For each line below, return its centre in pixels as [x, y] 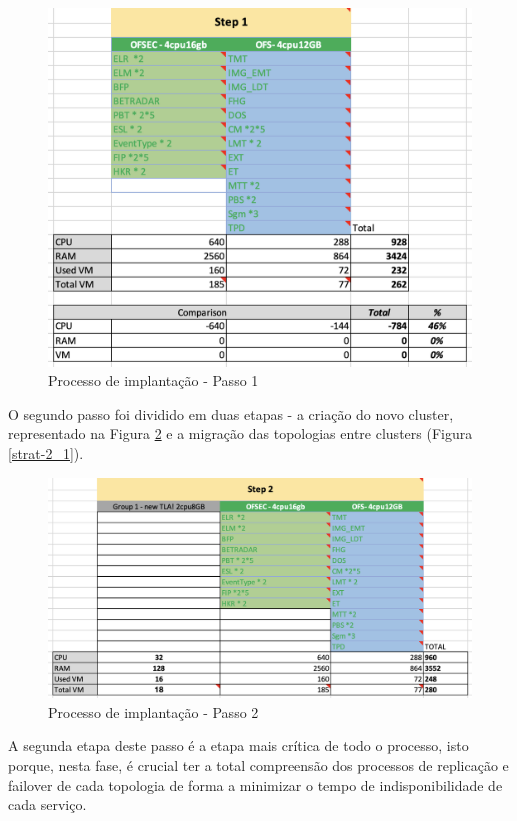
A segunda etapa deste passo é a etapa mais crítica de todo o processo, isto [238, 745]
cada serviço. [47, 804]
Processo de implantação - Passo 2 [153, 711]
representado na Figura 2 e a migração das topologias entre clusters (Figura [240, 433]
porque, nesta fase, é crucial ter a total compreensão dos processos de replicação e [258, 765]
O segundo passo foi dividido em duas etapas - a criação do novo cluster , [231, 413]
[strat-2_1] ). [46, 452]
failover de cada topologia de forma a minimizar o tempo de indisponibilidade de [255, 784]
